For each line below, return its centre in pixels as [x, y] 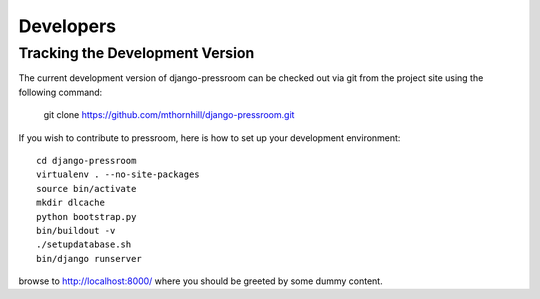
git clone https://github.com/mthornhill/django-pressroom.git [169, 115]
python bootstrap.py [86, 216]
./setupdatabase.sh [84, 244]
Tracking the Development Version [136, 53]
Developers [67, 26]
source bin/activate [86, 188]
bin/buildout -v [76, 230]
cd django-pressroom [86, 160]
